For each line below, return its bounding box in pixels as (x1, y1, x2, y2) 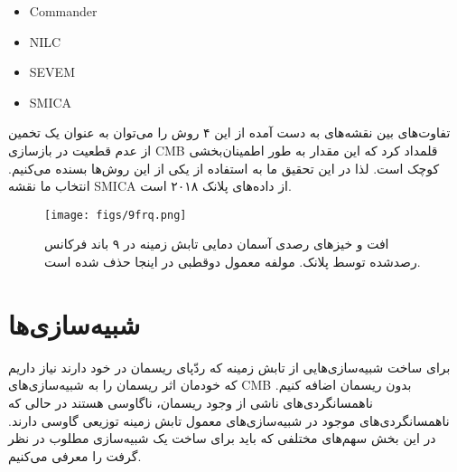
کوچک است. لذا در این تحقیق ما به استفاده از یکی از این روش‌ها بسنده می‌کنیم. (8, 158, 440, 177)
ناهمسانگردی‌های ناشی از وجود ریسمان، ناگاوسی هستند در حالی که (8, 392, 373, 411)
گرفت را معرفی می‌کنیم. (8, 446, 142, 465)
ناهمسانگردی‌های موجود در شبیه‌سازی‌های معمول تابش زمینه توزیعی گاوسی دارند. (8, 411, 450, 430)
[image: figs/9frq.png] (44, 208, 187, 222)
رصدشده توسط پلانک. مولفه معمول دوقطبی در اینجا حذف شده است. (44, 252, 421, 270)
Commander (29, 2, 98, 20)
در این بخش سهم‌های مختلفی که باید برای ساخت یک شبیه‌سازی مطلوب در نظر (8, 429, 436, 448)
